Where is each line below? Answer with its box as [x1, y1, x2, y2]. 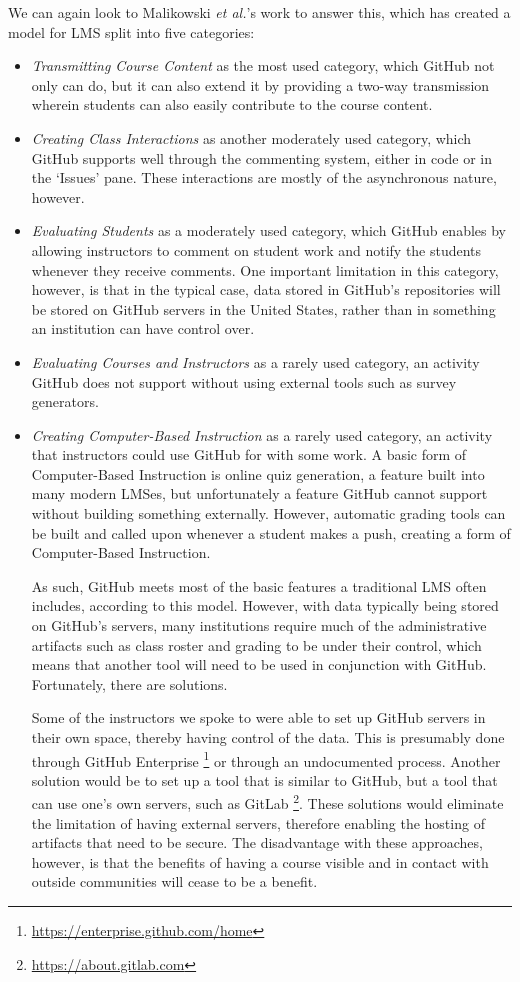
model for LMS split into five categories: [8, 21, 255, 42]
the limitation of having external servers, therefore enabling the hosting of [31, 812, 485, 833]
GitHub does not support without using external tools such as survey [31, 371, 457, 392]
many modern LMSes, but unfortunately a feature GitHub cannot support [31, 483, 488, 504]
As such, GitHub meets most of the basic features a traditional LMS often [31, 575, 487, 596]
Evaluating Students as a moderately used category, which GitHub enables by [31, 220, 507, 241]
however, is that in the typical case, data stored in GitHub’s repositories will [31, 279, 501, 300]
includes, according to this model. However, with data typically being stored [31, 595, 499, 616]
